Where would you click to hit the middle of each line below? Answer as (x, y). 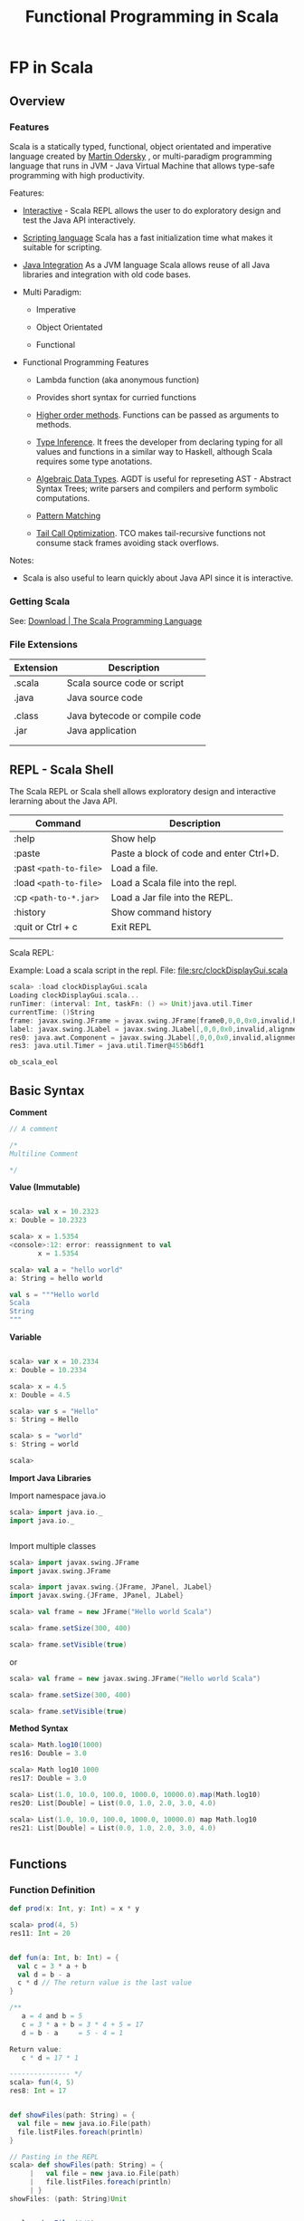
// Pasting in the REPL (54, 2157)
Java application (102, 731)
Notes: (22, 560)
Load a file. (134, 869)
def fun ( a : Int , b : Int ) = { (64, 1957)
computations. (63, 498)
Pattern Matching (68, 515)
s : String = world (44, 1445)
